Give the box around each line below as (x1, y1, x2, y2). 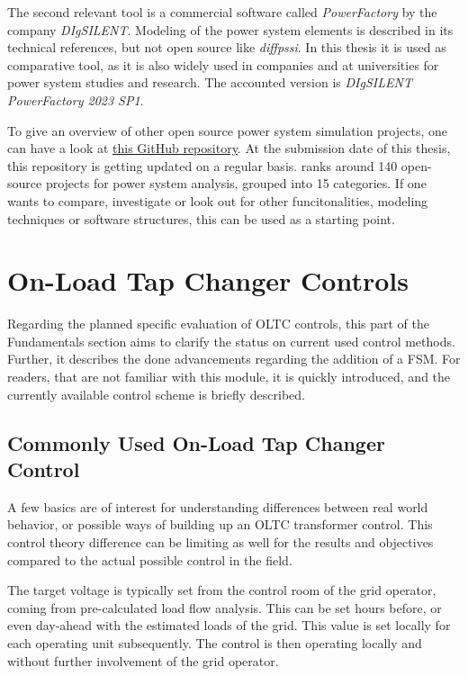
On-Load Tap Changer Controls (7, 262, 409, 299)
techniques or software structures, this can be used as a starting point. (7, 209, 395, 228)
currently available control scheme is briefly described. (7, 384, 305, 403)
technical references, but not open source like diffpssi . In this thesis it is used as (7, 38, 446, 57)
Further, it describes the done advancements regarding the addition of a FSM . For (7, 349, 461, 368)
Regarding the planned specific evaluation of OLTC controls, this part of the (7, 314, 430, 333)
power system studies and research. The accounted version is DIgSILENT (7, 73, 412, 92)
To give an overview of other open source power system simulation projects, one (7, 121, 447, 140)
